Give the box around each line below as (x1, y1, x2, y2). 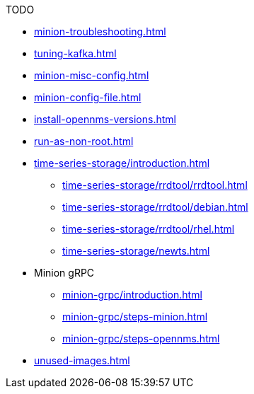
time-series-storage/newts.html (62, 245, 210, 257)
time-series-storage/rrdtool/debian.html (62, 201, 248, 213)
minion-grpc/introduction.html (62, 289, 202, 301)
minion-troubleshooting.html (34, 25, 166, 37)
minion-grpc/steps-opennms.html (62, 332, 220, 344)
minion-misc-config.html (34, 69, 149, 81)
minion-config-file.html (34, 91, 142, 103)
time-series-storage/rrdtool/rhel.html (62, 223, 235, 235)
